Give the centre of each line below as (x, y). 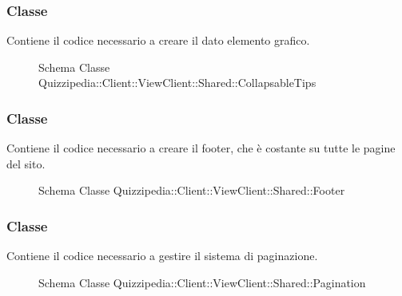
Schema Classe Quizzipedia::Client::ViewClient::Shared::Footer (192, 190)
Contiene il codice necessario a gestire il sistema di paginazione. (162, 256)
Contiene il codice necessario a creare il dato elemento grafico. (158, 40)
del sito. (26, 163)
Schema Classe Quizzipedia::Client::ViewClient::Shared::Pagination (202, 282)
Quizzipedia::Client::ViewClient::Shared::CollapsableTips (177, 83)
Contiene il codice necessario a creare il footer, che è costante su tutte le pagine (201, 148)
